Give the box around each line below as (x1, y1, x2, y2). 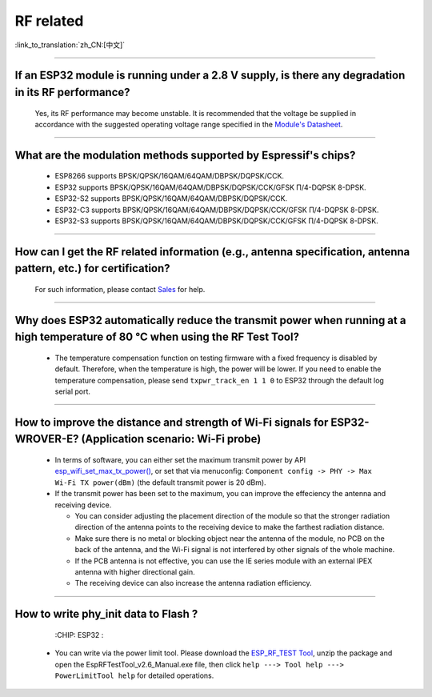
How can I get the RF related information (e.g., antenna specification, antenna (14, 245, 410, 258)
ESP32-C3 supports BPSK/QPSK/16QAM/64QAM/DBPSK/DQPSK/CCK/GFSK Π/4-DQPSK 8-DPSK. (54, 205, 379, 214)
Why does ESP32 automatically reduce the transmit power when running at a (14, 313, 406, 327)
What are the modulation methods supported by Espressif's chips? (14, 148, 356, 162)
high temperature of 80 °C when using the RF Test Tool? (14, 330, 300, 344)
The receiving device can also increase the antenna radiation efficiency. (74, 579, 312, 588)
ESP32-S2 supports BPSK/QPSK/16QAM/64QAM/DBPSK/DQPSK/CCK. (54, 194, 288, 203)
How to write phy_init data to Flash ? (14, 607, 198, 621)
